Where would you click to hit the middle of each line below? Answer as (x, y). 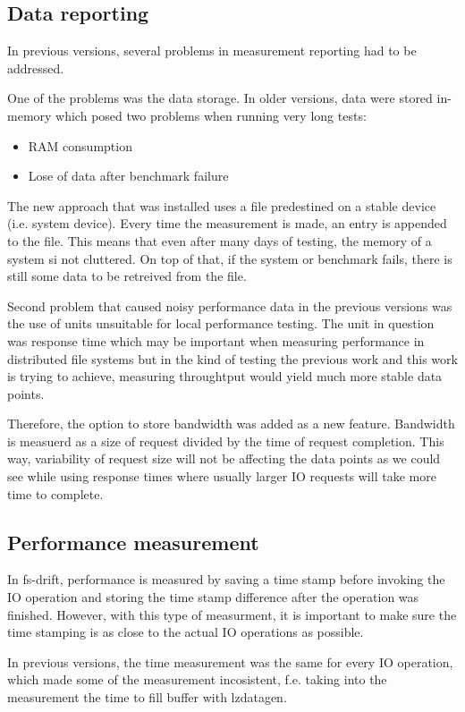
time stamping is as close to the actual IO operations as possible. (186, 632)
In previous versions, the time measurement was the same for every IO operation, (230, 661)
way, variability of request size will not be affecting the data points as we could (224, 458)
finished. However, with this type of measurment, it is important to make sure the (232, 614)
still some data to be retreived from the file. (127, 276)
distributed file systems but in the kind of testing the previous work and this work (232, 358)
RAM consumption (80, 145)
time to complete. (55, 493)
